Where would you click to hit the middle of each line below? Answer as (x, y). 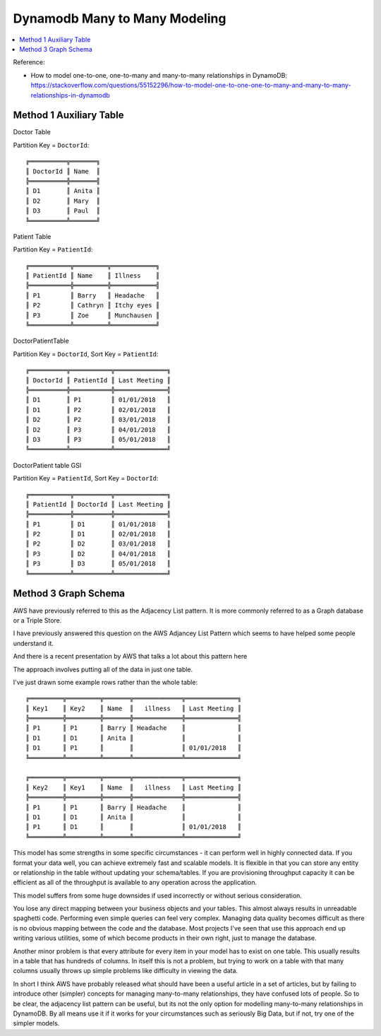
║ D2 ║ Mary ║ (63, 201)
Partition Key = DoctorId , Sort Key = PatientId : (86, 354)
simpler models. (36, 1023)
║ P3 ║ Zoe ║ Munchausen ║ (93, 315)
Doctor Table (32, 132)
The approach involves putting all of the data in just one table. (103, 669)
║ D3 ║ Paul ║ (63, 211)
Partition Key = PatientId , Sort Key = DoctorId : (86, 478)
